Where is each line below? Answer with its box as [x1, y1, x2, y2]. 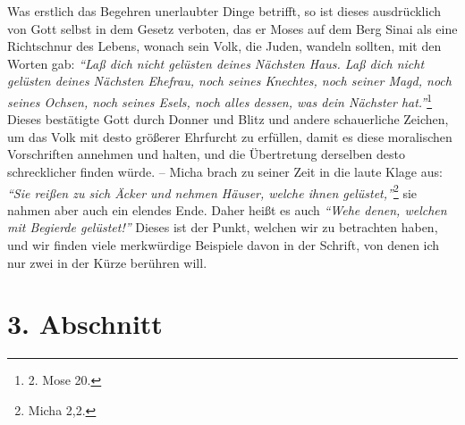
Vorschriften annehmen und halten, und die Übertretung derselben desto [7, 145, 405, 163]
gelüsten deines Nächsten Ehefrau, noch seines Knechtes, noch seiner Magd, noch [7, 71, 452, 90]
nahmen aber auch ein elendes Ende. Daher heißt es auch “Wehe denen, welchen [7, 200, 447, 219]
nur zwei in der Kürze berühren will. [7, 253, 207, 271]
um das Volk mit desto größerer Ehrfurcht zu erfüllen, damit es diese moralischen [7, 127, 452, 146]
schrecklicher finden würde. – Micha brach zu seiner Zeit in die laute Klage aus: [7, 162, 443, 180]
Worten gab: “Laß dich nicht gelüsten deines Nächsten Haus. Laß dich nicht [7, 54, 425, 72]
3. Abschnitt [7, 305, 163, 342]
